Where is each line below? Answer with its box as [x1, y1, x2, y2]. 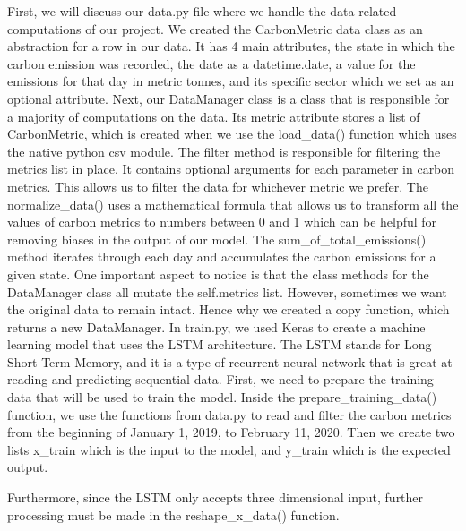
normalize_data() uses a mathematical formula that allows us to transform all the [7, 194, 459, 213]
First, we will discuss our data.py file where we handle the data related [7, 2, 397, 20]
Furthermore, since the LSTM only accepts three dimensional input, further [7, 488, 424, 507]
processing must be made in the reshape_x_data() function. [7, 505, 340, 524]
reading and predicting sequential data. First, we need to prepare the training [7, 370, 434, 389]
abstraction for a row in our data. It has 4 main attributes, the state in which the [7, 37, 455, 56]
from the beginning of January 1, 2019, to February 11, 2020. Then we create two [7, 423, 455, 441]
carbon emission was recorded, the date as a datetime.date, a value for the [7, 54, 416, 73]
